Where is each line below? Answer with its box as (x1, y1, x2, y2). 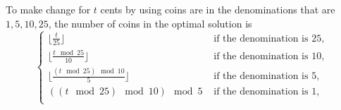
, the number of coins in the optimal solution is (48, 16, 252, 30)
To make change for (6, 2, 91, 16)
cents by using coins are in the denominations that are (100, 2, 335, 16)
